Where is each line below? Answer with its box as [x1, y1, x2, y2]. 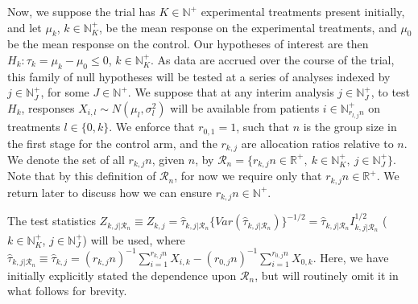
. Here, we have [312, 249, 389, 265]
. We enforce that [109, 118, 195, 135]
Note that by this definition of [7, 167, 156, 184]
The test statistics [7, 212, 96, 229]
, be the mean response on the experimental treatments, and [98, 18, 397, 35]
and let [7, 18, 42, 35]
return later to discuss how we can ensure [7, 183, 212, 200]
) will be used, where [82, 231, 185, 248]
